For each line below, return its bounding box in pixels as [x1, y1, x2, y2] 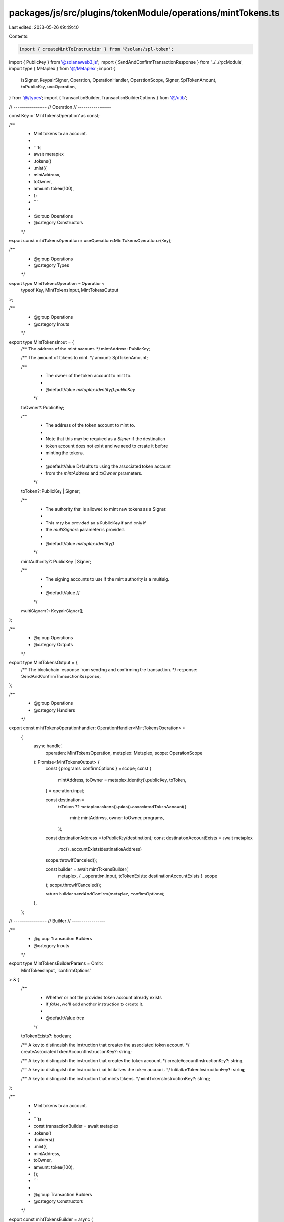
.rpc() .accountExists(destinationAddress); [58, 846, 143, 852]
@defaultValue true [45, 1015, 85, 1021]
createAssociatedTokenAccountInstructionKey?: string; [21, 1048, 132, 1054]
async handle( [33, 743, 62, 749]
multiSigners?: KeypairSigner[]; [21, 608, 84, 613]
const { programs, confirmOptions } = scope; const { [45, 765, 152, 772]
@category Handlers [33, 707, 75, 713]
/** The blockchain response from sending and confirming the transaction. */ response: [21, 666, 198, 672]
